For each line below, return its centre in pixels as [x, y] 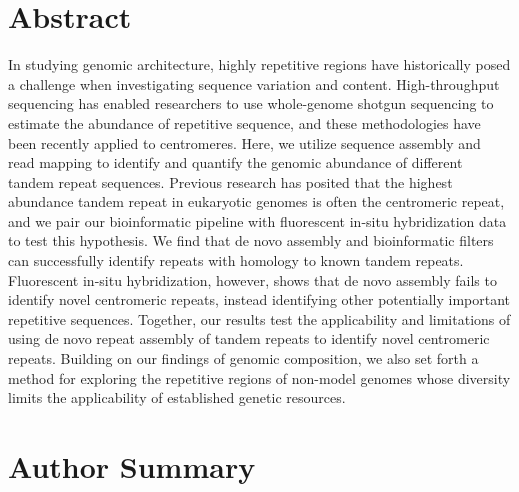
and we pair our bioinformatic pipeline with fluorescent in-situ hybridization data [257, 220]
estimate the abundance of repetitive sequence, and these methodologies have [244, 122]
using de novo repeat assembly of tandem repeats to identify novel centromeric [249, 338]
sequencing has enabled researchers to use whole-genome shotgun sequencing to [251, 103]
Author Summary [132, 466]
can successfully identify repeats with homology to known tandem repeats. [236, 260]
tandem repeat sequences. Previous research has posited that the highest [230, 181]
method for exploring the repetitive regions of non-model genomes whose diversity [259, 377]
